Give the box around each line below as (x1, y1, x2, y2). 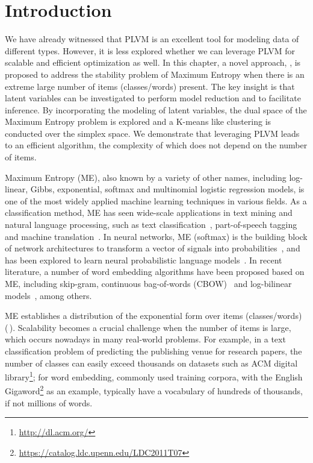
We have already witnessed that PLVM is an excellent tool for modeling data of (5, 33, 299, 45)
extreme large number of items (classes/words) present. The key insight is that (5, 80, 295, 92)
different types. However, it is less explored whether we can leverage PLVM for (5, 44, 295, 57)
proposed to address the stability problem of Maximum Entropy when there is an (5, 68, 305, 80)
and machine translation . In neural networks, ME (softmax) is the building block (5, 230, 308, 242)
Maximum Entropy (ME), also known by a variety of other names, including (5, 171, 287, 183)
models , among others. (5, 289, 92, 301)
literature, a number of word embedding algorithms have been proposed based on (5, 265, 305, 278)
